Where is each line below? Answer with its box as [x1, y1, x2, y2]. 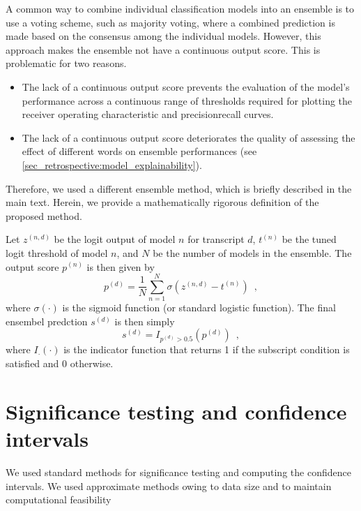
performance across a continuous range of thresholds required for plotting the [22, 93, 353, 108]
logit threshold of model [6, 245, 108, 260]
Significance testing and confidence [6, 397, 347, 425]
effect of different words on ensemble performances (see [22, 144, 257, 158]
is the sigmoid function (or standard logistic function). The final [62, 300, 336, 315]
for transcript [187, 232, 245, 246]
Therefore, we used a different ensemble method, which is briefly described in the [6, 181, 352, 195]
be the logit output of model [54, 232, 176, 246]
